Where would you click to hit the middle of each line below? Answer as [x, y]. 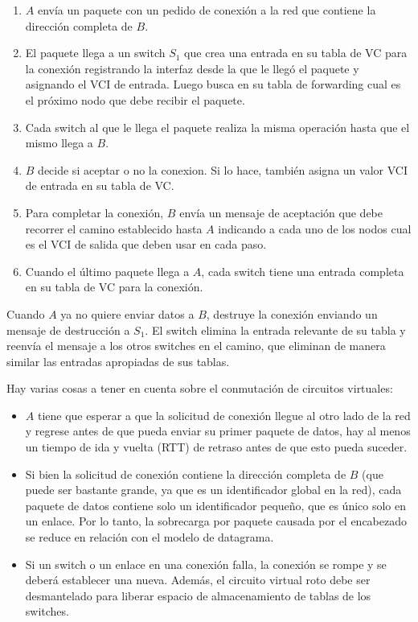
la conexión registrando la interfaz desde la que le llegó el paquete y [192, 68]
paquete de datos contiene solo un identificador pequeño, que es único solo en [216, 505]
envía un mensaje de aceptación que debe [281, 212]
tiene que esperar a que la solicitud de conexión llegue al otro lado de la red [224, 415]
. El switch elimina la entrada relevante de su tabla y [275, 330]
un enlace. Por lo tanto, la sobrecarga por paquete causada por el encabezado [216, 521]
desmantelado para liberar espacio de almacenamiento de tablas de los [198, 595]
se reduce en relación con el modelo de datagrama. [150, 537]
